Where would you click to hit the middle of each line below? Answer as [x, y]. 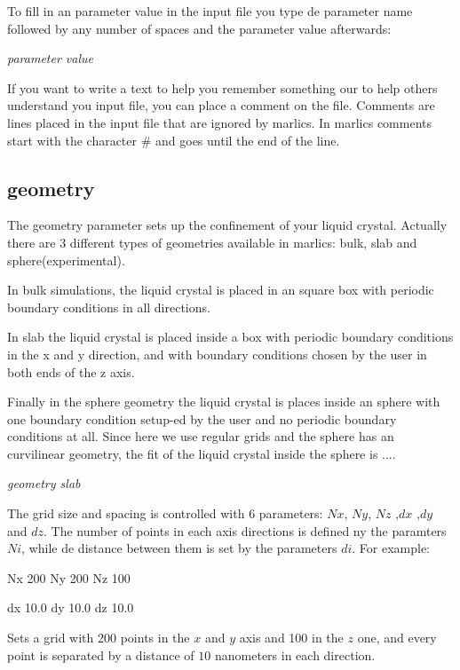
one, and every [397, 638]
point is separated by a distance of [101, 654]
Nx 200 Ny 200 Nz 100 [69, 577]
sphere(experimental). [66, 260]
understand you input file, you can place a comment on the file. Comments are [221, 105]
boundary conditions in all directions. [109, 307]
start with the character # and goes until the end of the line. [174, 140]
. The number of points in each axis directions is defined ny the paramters [245, 530]
